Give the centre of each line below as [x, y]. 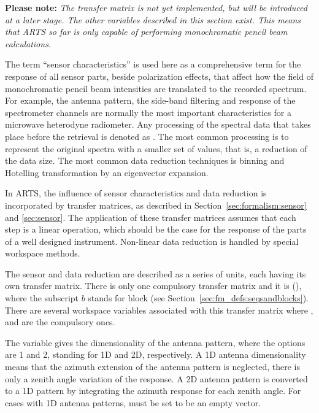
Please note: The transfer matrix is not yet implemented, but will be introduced [156, 7]
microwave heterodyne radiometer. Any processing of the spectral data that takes [158, 124]
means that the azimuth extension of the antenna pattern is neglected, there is [153, 367]
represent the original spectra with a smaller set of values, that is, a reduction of [156, 148]
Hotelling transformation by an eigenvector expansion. [107, 172]
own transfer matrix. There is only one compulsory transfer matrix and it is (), [153, 286]
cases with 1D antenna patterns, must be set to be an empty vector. [133, 402]
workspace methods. [43, 253]
